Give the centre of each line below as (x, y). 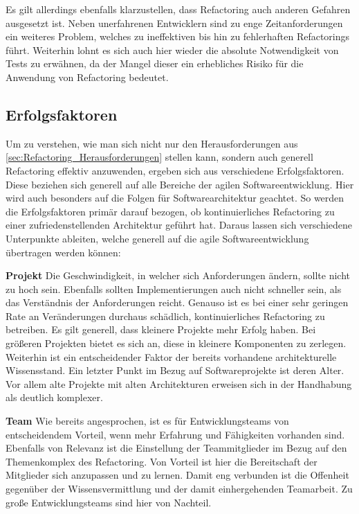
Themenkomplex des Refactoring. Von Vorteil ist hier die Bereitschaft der (162, 461)
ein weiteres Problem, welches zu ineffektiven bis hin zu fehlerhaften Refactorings (178, 36)
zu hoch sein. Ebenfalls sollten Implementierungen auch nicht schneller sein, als (174, 289)
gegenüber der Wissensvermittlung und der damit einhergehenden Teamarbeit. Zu (179, 489)
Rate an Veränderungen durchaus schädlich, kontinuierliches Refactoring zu (165, 316)
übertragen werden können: (63, 252)
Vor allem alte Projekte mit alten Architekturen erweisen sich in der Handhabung (179, 383)
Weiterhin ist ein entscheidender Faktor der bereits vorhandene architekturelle (171, 356)
